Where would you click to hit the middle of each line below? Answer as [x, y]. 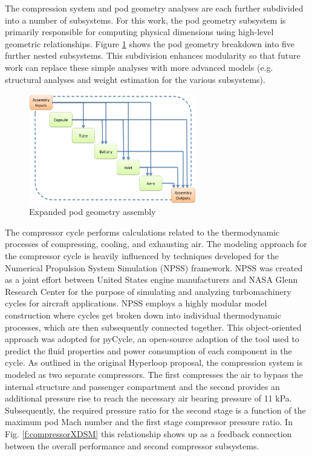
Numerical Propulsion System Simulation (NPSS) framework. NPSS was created [154, 267]
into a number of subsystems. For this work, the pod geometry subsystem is [145, 20]
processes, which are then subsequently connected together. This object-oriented [153, 327]
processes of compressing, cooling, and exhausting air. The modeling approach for [156, 244]
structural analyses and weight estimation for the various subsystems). [135, 79]
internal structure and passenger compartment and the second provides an [142, 386]
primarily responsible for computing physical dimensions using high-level [139, 32]
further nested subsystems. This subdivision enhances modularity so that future [153, 55]
